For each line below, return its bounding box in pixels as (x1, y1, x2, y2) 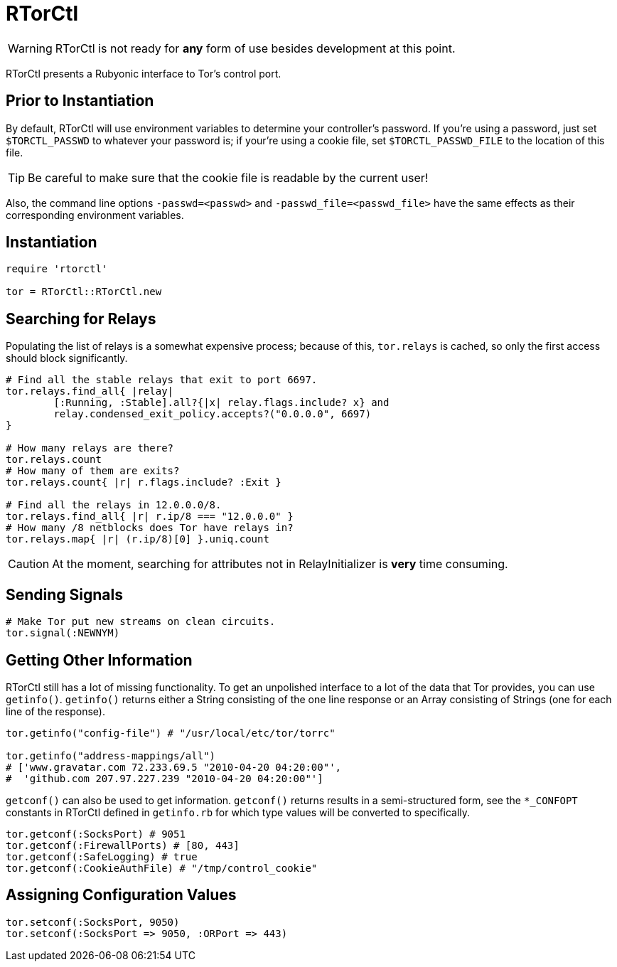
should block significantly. (6, 352, 128, 365)
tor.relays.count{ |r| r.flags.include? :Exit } (6, 476, 281, 488)
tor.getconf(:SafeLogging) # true (6, 850, 198, 862)
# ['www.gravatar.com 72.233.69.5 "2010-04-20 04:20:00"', (6, 761, 342, 773)
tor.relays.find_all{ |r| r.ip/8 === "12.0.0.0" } (6, 511, 294, 523)
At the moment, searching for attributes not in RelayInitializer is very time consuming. (52, 557, 508, 572)
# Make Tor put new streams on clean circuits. (6, 616, 276, 628)
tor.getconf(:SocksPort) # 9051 (6, 828, 186, 840)
